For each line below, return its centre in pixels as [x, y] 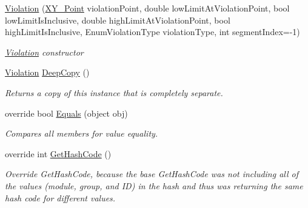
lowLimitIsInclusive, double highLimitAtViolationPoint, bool [118, 20]
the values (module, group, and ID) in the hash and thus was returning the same [154, 185]
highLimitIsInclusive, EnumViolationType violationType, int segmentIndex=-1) [152, 32]
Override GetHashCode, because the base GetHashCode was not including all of [152, 174]
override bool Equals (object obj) [66, 113]
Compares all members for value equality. [82, 133]
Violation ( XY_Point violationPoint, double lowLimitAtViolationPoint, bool [147, 8]
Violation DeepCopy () [47, 72]
